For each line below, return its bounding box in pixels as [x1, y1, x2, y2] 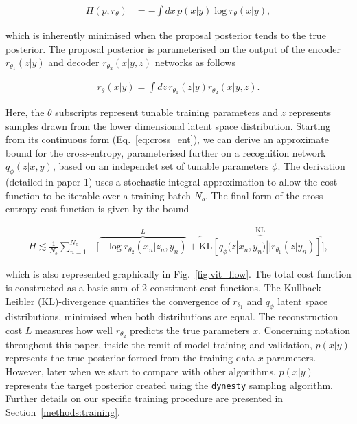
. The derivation [277, 159, 345, 173]
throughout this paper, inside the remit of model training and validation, [5, 337, 312, 351]
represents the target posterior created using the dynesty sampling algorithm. [5, 377, 334, 392]
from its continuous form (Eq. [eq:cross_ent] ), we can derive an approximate [5, 132, 329, 146]
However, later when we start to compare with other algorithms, [5, 364, 276, 379]
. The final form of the [205, 188, 299, 202]
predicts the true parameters [130, 322, 250, 337]
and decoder [48, 55, 100, 69]
